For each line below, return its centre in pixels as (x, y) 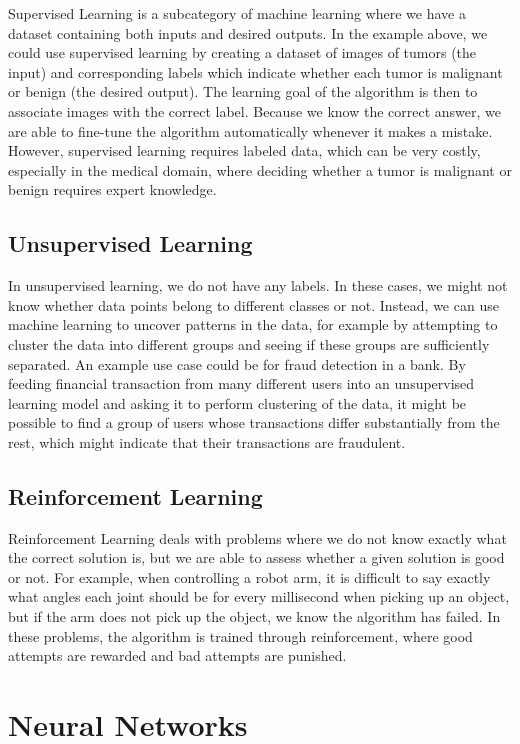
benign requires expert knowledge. (112, 189)
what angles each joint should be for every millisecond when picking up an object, (259, 596)
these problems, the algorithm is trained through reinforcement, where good (240, 635)
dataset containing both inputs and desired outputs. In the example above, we (248, 32)
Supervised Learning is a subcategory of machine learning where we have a (237, 13)
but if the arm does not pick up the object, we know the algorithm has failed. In (254, 616)
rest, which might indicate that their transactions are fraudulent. (207, 441)
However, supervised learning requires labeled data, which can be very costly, (244, 150)
